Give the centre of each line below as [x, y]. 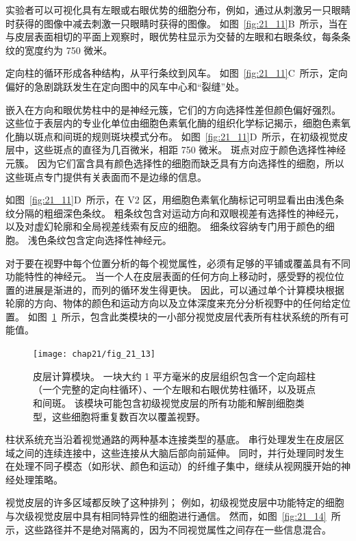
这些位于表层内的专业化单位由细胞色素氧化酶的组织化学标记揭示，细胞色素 [173, 123]
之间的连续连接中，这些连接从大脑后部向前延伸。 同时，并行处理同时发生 [179, 452]
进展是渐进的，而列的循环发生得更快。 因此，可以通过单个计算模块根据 [184, 289]
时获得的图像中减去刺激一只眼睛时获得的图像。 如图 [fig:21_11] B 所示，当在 [177, 23]
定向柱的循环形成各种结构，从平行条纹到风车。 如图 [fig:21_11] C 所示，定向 [177, 73]
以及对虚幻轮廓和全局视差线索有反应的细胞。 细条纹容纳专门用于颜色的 [165, 226]
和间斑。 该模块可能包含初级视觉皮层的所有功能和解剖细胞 [164, 402]
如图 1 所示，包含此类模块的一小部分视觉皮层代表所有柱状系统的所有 [183, 316]
